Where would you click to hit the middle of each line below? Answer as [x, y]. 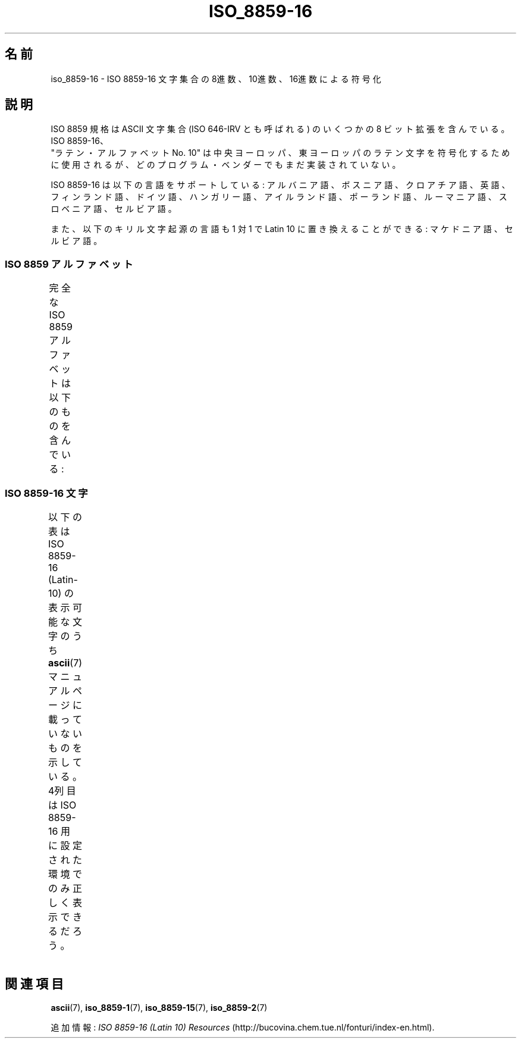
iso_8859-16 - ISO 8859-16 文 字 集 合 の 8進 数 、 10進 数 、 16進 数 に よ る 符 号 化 [216, 79]
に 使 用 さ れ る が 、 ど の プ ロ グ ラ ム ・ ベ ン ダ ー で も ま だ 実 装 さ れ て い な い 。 [226, 165]
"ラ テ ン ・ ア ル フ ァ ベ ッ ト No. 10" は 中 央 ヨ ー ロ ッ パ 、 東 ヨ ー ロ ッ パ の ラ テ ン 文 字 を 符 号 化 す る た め [280, 153]
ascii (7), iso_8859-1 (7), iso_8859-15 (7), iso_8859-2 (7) [159, 1007]
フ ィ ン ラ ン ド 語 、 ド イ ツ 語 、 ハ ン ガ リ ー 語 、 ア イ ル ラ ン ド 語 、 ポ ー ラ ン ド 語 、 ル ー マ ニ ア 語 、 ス [279, 197]
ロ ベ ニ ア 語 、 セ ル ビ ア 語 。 [114, 209]
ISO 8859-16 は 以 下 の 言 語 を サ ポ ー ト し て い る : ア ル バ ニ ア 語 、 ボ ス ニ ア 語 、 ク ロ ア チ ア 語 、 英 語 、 [280, 185]
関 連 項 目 [34, 984]
